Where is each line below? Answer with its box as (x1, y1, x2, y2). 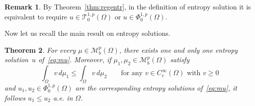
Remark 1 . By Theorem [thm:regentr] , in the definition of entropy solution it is (4, 1, 251, 11)
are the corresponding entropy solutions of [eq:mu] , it (75, 82, 237, 93)
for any (121, 70, 143, 77)
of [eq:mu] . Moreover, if (38, 54, 111, 65)
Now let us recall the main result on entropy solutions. (4, 28, 170, 38)
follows (4, 92, 25, 103)
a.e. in (53, 92, 73, 103)
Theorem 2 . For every (4, 44, 76, 55)
